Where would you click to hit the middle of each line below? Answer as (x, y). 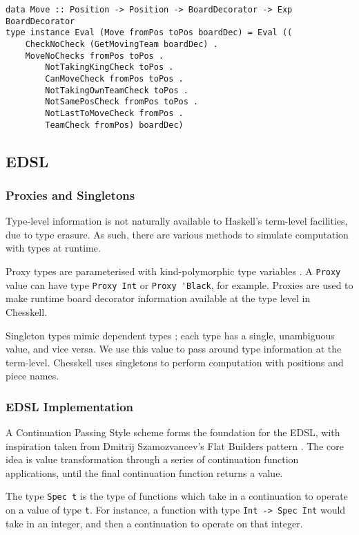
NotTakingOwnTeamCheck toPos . (117, 90)
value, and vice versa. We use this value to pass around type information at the (174, 349)
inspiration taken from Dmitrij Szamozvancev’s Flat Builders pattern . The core (175, 445)
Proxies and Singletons (70, 195)
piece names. (32, 376)
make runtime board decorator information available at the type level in (158, 298)
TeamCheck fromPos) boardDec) (114, 125)
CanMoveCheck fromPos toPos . (114, 78)
